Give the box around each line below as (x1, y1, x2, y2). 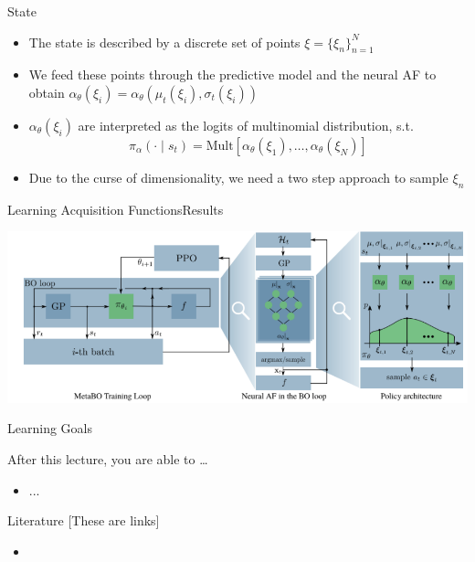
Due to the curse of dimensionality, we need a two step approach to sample (28, 167, 449, 186)
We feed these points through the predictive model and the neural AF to (28, 65, 437, 84)
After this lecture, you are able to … (7, 449, 208, 468)
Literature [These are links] (7, 511, 160, 530)
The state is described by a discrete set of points (28, 32, 301, 51)
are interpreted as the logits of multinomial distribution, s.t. (78, 115, 414, 134)
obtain (28, 82, 65, 101)
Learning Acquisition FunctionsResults (7, 199, 224, 218)
